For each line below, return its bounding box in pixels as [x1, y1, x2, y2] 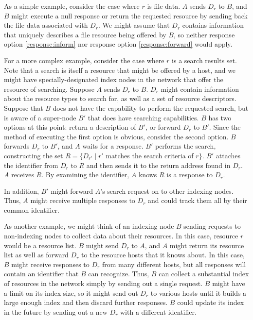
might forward [51, 185, 93, 196]
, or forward [145, 122, 181, 132]
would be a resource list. [4, 240, 76, 250]
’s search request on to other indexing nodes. [100, 185, 234, 196]
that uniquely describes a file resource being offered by [4, 29, 166, 39]
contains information [182, 20, 244, 30]
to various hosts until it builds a [150, 287, 247, 298]
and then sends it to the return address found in [86, 160, 231, 170]
